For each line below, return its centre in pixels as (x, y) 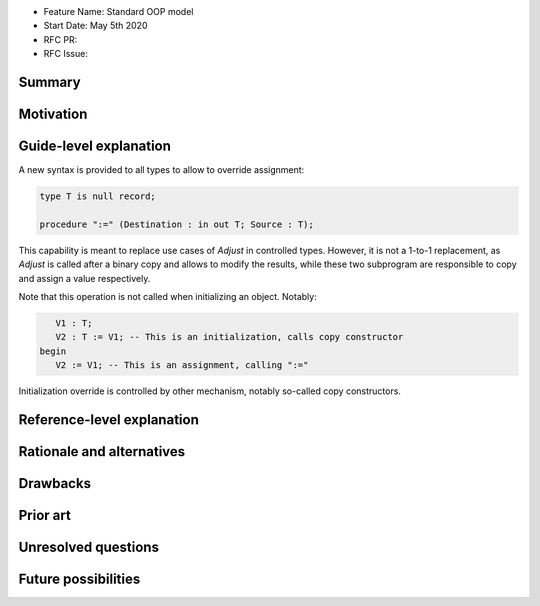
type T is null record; (98, 196)
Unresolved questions (89, 547)
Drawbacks (55, 483)
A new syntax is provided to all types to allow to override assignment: (161, 170)
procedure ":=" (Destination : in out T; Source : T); (176, 224)
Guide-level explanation (95, 146)
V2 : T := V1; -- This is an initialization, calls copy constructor (229, 337)
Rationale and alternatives (102, 451)
